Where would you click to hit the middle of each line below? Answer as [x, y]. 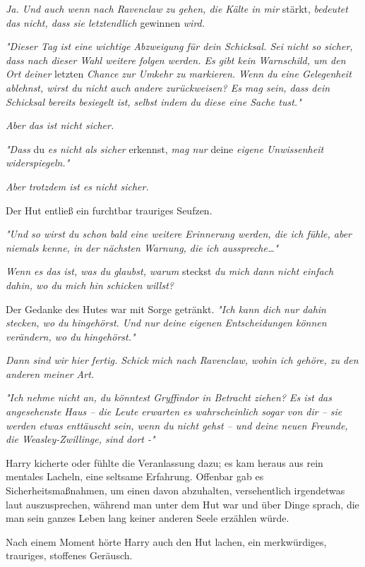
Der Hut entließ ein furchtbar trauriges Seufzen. [109, 210]
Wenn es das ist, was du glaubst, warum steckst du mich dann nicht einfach [170, 271]
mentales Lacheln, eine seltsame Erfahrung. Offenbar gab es [135, 476]
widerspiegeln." [38, 163]
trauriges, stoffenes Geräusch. [69, 555]
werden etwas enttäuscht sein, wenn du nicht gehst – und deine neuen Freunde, [177, 425]
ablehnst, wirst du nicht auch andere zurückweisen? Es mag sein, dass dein [168, 87]
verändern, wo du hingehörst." [71, 336]
